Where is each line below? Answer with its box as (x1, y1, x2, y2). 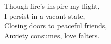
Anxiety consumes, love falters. (4, 30, 100, 40)
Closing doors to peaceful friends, (4, 20, 107, 31)
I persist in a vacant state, (4, 10, 85, 21)
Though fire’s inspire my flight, (4, 1, 100, 11)
